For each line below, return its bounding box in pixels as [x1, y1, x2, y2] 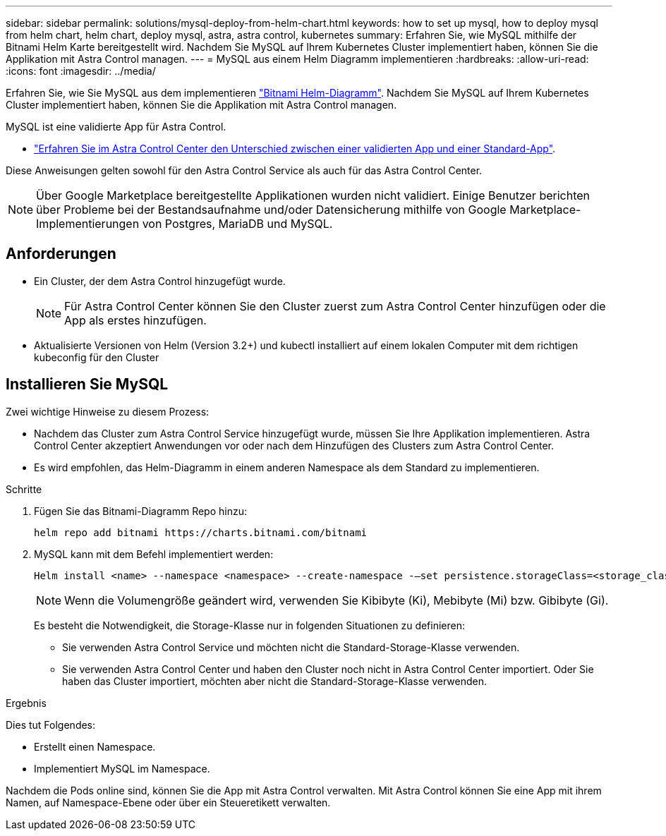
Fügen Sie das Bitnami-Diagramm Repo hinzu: [34, 504, 248, 517]
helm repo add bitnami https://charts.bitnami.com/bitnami [34, 526, 368, 538]
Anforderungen [6, 245, 116, 263]
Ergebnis [6, 696, 47, 709]
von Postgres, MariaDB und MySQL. [142, 217, 333, 231]
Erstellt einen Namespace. [34, 740, 156, 753]
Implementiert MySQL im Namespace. [34, 762, 210, 775]
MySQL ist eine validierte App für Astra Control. [6, 121, 226, 133]
